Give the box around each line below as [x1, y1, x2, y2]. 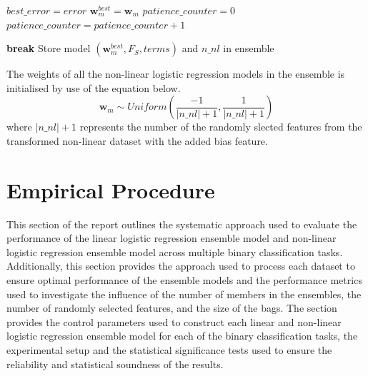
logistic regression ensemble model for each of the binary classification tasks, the [6, 328, 358, 343]
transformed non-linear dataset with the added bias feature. [6, 133, 268, 148]
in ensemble [223, 41, 274, 56]
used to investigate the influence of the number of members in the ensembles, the [6, 286, 362, 301]
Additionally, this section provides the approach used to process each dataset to [6, 258, 355, 273]
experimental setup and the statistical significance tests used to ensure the [6, 342, 332, 357]
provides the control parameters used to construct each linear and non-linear [6, 314, 342, 329]
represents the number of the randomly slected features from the [79, 119, 362, 134]
